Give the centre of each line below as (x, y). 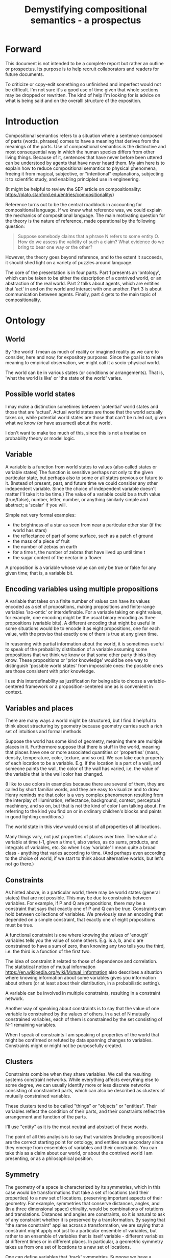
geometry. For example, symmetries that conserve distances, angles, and (82, 1203)
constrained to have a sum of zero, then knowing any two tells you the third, (85, 946)
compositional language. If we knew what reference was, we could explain (83, 210)
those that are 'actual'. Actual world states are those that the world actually (84, 412)
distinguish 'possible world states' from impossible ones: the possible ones (84, 666)
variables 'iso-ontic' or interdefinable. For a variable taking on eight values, (84, 612)
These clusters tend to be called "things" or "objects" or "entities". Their (81, 1106)
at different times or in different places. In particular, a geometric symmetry (84, 1241)
